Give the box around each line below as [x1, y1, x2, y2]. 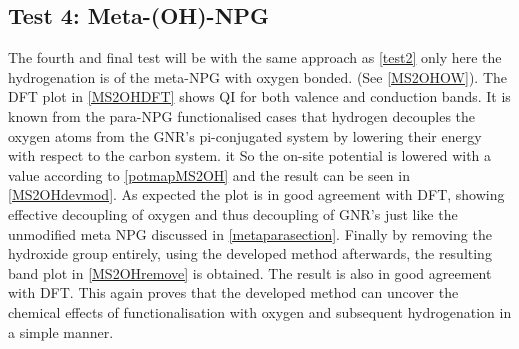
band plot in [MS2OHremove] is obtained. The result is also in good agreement [8, 262, 492, 283]
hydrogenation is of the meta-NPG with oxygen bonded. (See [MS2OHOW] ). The [8, 66, 508, 87]
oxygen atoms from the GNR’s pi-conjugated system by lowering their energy [8, 125, 482, 146]
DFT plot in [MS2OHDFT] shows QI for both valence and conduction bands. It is [8, 86, 511, 107]
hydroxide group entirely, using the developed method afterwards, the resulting [8, 243, 492, 264]
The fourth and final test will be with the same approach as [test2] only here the [8, 47, 502, 68]
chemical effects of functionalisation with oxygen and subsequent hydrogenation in [8, 301, 512, 322]
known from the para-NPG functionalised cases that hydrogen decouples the [8, 105, 476, 126]
